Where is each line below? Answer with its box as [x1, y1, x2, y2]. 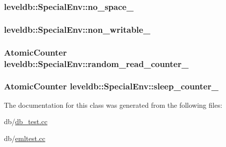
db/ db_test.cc [4, 116, 48, 127]
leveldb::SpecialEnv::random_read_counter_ [4, 57, 189, 70]
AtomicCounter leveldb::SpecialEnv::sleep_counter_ [4, 80, 219, 92]
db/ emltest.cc [4, 133, 46, 143]
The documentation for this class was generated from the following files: [4, 99, 223, 110]
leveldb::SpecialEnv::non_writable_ [4, 23, 151, 35]
